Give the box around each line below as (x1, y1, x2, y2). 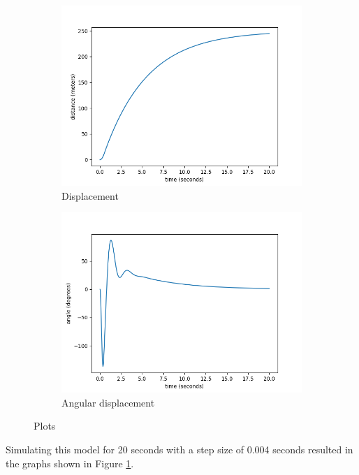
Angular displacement (61, 395, 155, 409)
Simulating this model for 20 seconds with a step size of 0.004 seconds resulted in (6, 441, 353, 456)
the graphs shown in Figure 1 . (6, 455, 134, 470)
